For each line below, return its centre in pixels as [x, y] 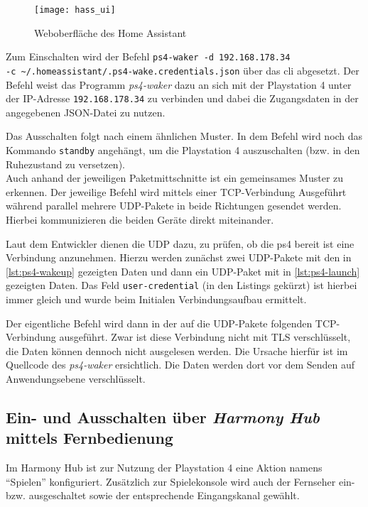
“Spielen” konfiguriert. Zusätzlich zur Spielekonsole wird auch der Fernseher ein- [180, 481]
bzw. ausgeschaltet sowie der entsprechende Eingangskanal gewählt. [153, 495]
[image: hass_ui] [75, 10]
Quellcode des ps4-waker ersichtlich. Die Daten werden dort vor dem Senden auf [180, 365]
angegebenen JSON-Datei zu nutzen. [86, 112]
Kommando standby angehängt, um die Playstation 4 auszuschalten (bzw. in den [183, 150]
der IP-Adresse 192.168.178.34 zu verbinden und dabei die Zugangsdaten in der [182, 98]
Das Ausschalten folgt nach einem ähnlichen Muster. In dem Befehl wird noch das [184, 136]
